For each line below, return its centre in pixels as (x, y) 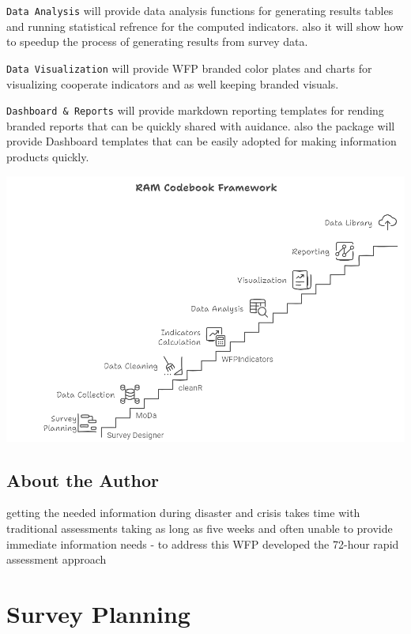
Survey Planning (98, 613)
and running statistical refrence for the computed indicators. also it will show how (205, 26)
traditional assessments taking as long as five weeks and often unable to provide (200, 528)
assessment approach (57, 559)
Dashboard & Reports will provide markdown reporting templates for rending (195, 110)
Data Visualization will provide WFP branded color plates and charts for (189, 68)
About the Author (83, 479)
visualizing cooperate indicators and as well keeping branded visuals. (173, 83)
